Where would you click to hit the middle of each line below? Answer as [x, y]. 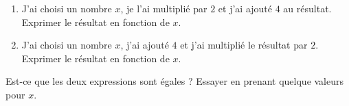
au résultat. [307, 8]
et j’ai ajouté [245, 8]
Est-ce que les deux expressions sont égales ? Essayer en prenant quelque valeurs [175, 81]
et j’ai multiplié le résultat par [244, 45]
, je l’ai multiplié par [164, 8]
